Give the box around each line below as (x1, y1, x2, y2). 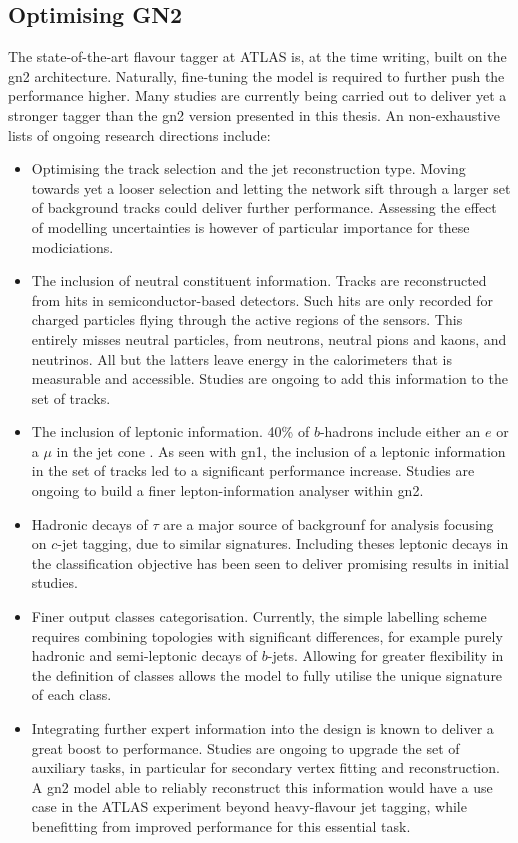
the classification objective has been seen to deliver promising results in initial (31, 552, 509, 573)
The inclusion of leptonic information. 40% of (31, 421, 310, 442)
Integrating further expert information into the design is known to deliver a (31, 718, 494, 739)
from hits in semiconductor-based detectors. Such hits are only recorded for (31, 289, 493, 310)
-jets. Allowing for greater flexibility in (267, 645, 504, 666)
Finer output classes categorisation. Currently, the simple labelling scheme (31, 606, 487, 627)
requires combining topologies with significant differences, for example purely (31, 625, 503, 646)
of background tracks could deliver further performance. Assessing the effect (31, 197, 497, 218)
